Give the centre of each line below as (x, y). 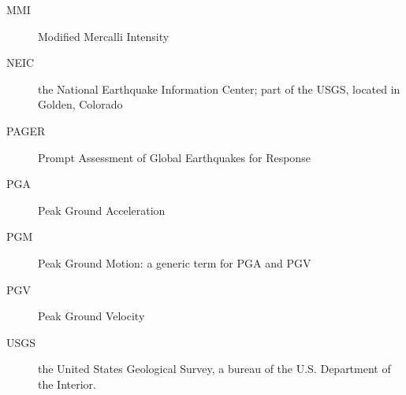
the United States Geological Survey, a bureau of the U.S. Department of (214, 369)
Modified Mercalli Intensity (104, 36)
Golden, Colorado (80, 104)
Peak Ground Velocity (91, 316)
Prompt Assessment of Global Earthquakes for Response (174, 157)
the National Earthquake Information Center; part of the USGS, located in (219, 89)
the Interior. (67, 384)
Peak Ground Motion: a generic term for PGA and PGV (175, 262)
